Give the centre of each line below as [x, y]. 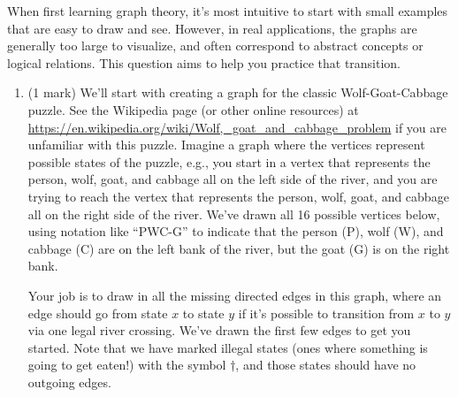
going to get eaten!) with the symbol [127, 365]
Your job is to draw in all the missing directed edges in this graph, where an [235, 295]
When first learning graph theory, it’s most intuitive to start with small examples [228, 11]
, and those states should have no [326, 365]
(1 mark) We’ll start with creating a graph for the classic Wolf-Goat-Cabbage [238, 92]
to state [203, 313]
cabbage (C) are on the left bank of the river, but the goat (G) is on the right [239, 248]
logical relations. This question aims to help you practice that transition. [204, 62]
